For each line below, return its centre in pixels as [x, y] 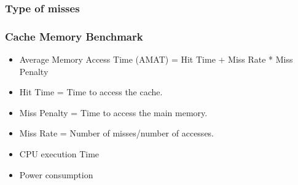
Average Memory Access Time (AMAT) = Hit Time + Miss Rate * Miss [156, 59]
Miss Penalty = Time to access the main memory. [113, 112]
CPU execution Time [59, 154]
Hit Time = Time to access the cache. [91, 92]
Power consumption [56, 174]
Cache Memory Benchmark [74, 36]
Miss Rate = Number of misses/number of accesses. [116, 133]
